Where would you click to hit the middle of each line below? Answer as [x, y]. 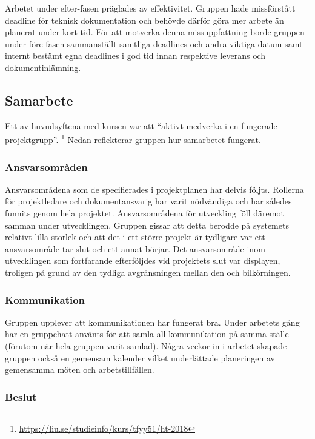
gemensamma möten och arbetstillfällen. [80, 370]
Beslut [21, 396]
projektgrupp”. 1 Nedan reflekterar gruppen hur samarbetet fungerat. [133, 139]
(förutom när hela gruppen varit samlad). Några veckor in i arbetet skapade [146, 345]
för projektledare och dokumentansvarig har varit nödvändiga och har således [148, 201]
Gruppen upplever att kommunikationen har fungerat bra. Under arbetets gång [152, 322]
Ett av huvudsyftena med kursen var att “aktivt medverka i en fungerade [141, 125]
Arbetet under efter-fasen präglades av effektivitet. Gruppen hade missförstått [150, 8]
